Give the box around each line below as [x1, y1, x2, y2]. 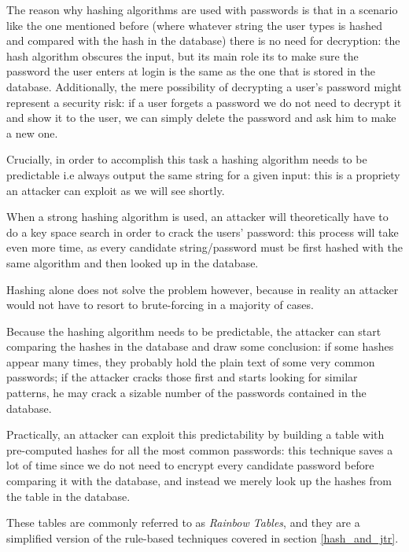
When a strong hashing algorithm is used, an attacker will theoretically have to [6, 208, 389, 225]
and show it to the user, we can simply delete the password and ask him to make [6, 109, 396, 126]
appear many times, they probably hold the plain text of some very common [6, 353, 375, 370]
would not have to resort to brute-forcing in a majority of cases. [6, 296, 314, 313]
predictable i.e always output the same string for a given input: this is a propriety [6, 166, 400, 182]
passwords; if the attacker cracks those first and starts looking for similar [6, 369, 358, 385]
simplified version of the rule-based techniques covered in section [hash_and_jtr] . [6, 529, 399, 546]
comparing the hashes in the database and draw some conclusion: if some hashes [6, 338, 394, 355]
